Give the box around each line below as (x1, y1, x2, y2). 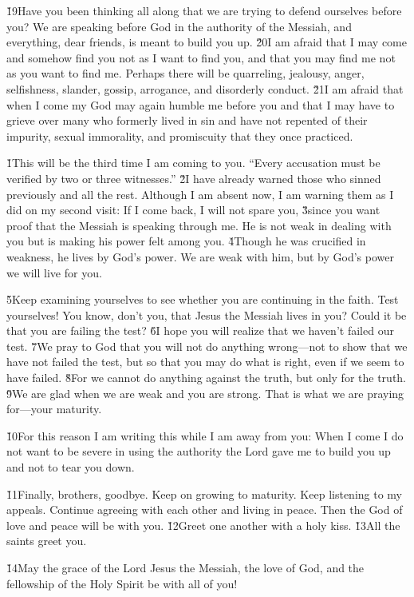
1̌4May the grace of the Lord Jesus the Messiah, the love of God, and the (6, 559, 365, 575)
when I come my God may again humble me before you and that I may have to (6, 96, 395, 113)
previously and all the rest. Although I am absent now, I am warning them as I (6, 185, 394, 202)
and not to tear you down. (6, 459, 135, 476)
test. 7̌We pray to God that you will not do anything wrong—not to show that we (6, 337, 408, 354)
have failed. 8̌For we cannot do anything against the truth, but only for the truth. (6, 369, 407, 386)
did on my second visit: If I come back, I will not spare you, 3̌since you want (6, 201, 380, 218)
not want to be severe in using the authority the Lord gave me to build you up (6, 443, 391, 460)
